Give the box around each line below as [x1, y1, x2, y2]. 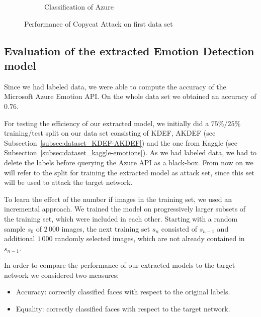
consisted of [161, 223, 198, 234]
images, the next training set [61, 223, 150, 234]
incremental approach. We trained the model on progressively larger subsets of [4, 203, 246, 214]
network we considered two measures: [4, 269, 119, 280]
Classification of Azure [44, 2, 114, 12]
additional [4, 233, 35, 244]
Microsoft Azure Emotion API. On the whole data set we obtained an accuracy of [4, 91, 256, 101]
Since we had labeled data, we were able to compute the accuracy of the [4, 81, 226, 91]
